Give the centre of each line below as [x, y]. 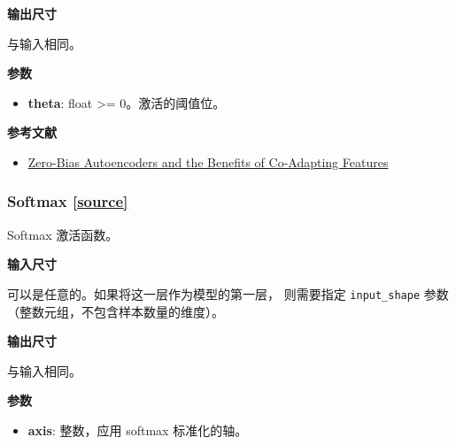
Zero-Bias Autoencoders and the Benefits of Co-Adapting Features [208, 161]
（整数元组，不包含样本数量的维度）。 [116, 311]
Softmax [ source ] [68, 201]
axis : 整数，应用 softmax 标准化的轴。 [138, 430]
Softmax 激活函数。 [63, 234]
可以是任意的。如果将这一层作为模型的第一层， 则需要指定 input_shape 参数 [228, 293]
